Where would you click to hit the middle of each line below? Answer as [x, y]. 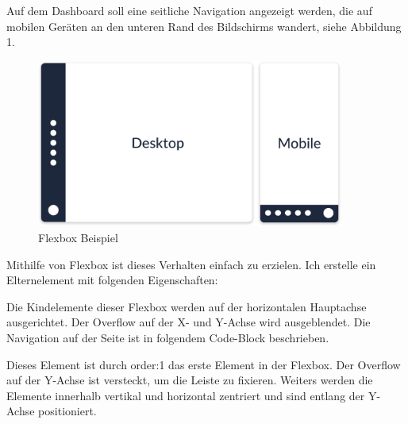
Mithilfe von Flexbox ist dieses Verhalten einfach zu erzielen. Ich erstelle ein [191, 264]
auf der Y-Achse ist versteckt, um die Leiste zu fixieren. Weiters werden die [190, 380]
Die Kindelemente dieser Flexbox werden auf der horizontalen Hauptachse [187, 306]
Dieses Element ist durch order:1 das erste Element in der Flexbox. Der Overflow [204, 364]
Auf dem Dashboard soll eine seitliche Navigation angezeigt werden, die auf [189, 10]
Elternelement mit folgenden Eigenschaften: [112, 280]
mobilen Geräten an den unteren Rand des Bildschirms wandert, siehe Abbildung [204, 26]
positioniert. [67, 411]
